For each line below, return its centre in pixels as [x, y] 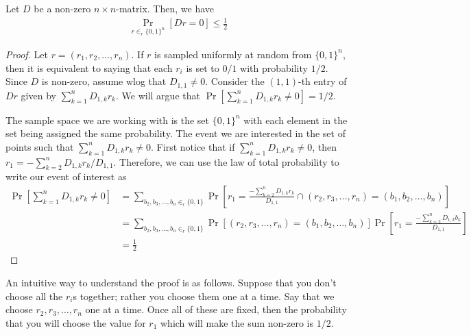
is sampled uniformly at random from [233, 54]
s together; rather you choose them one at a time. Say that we [204, 296]
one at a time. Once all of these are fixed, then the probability [216, 309]
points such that [40, 146]
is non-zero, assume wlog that [104, 81]
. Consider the [235, 81]
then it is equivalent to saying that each [89, 67]
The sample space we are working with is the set [108, 120]
